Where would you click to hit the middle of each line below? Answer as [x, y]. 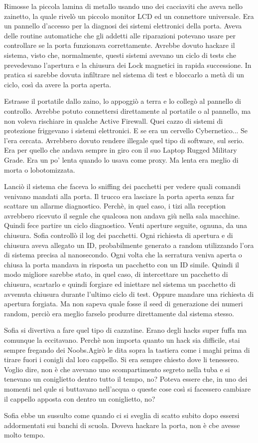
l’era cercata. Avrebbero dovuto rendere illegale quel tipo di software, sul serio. [124, 140]
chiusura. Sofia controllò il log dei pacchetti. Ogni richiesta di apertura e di [119, 235]
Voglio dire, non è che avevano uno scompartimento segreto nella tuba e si [117, 369]
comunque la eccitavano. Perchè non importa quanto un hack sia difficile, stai [122, 340]
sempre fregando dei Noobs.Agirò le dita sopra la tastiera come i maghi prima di [127, 349]
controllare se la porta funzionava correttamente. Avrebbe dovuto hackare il [120, 45]
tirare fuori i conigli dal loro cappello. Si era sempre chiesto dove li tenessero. [122, 359]
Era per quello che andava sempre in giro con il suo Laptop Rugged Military [121, 150]
